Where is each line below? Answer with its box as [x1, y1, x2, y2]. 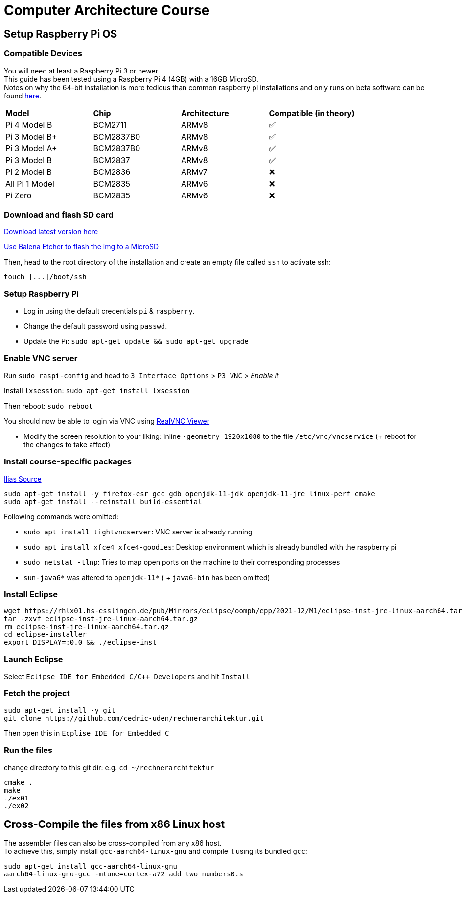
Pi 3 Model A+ [5, 143, 57, 153]
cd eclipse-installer [4, 630, 87, 639]
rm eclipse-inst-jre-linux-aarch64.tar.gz [4, 623, 169, 631]
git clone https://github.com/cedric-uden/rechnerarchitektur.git [4, 714, 264, 722]
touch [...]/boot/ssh [4, 273, 87, 281]
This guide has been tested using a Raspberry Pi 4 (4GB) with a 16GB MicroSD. [4, 74, 258, 83]
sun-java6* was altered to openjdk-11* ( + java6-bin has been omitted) [23, 573, 270, 582]
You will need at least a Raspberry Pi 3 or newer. [4, 66, 160, 75]
